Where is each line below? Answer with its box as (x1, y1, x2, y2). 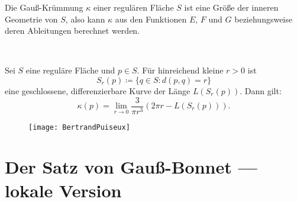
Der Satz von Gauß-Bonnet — (5, 155, 257, 179)
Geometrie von (5, 12, 58, 25)
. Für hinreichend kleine (137, 64, 224, 76)
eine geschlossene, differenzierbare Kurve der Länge (5, 84, 191, 97)
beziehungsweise (234, 12, 292, 25)
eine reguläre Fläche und (25, 64, 115, 76)
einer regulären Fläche (93, 1, 174, 13)
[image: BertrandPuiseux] (28, 123, 130, 132)
